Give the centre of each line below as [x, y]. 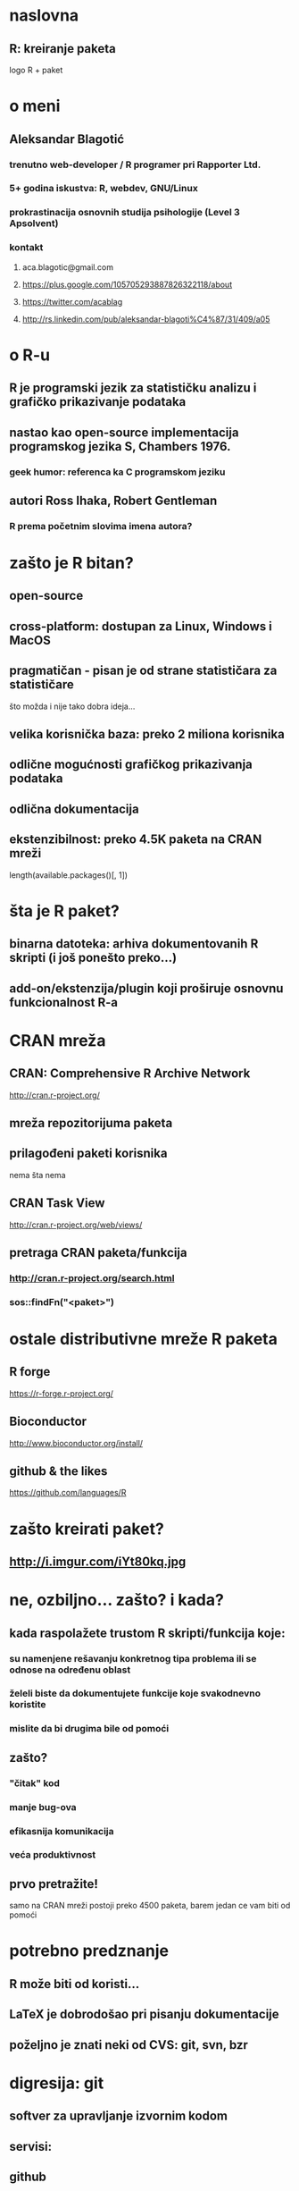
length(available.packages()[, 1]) [68, 875]
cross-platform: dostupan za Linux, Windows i [141, 626]
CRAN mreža [58, 1040]
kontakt [26, 248]
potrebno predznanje [89, 1951]
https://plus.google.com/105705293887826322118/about [127, 284]
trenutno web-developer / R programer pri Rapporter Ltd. [135, 164]
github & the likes [58, 1471]
